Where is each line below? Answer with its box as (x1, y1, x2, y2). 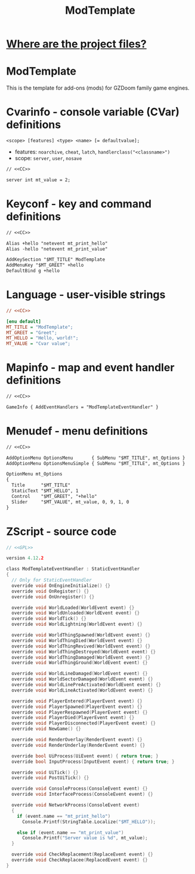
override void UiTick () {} (11, 769, 79, 775)
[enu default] (6, 318, 42, 325)
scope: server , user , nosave (14, 155, 82, 162)
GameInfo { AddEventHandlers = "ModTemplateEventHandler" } (6, 404, 159, 410)
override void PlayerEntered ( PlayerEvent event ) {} (11, 698, 143, 704)
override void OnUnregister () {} (11, 594, 95, 600)
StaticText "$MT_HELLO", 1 (11, 488, 79, 494)
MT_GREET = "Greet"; (6, 329, 58, 335)
